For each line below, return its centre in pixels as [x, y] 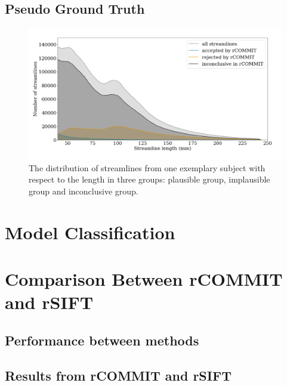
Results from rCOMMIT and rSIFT [118, 375]
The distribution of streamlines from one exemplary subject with [147, 167]
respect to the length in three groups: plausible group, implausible [149, 179]
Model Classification [90, 232]
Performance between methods [102, 340]
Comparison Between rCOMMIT [144, 279]
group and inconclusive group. [84, 191]
